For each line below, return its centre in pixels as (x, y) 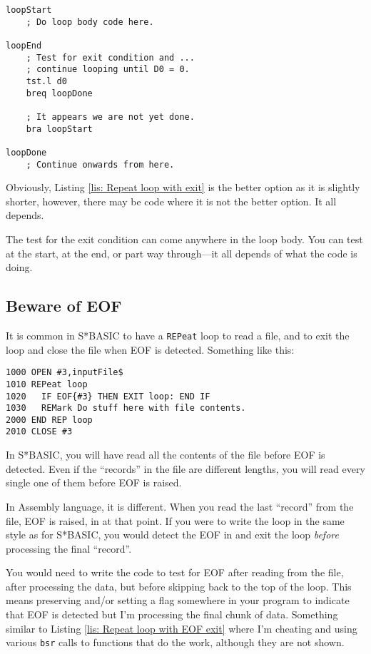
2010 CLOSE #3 (39, 432)
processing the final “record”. (69, 548)
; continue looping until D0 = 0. (108, 70)
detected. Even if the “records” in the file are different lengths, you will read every (185, 468)
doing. (19, 267)
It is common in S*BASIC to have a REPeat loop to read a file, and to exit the (178, 335)
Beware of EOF (64, 306)
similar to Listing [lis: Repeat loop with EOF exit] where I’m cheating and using (182, 628)
